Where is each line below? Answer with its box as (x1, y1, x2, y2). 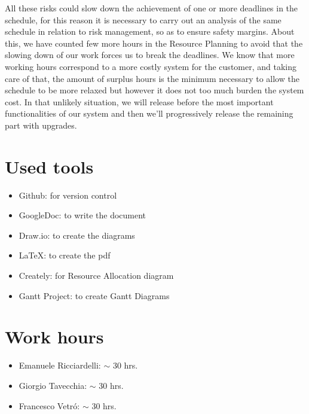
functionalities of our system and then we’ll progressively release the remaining (5, 107, 293, 120)
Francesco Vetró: (19, 399, 80, 412)
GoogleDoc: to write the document (19, 209, 146, 221)
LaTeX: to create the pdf (19, 249, 111, 261)
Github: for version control (19, 188, 117, 201)
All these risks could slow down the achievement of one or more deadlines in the (5, 2, 298, 14)
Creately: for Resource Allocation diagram (19, 269, 174, 282)
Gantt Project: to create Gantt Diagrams (19, 289, 170, 302)
